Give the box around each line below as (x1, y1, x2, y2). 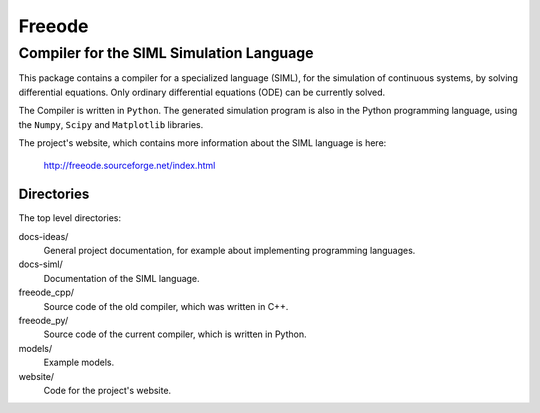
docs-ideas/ (18, 230, 69, 242)
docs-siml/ (18, 258, 64, 270)
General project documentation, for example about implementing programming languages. (43, 245, 416, 257)
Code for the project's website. (43, 384, 172, 396)
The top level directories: (18, 212, 122, 224)
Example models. (43, 356, 115, 369)
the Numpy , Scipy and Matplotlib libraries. (18, 118, 204, 130)
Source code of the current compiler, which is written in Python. (43, 328, 307, 340)
